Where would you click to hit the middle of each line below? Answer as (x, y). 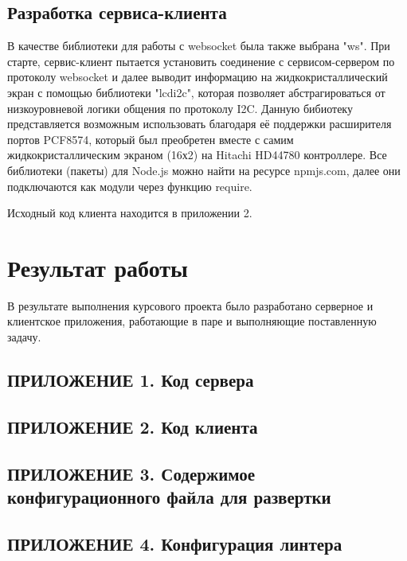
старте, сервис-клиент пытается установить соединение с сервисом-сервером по (201, 61)
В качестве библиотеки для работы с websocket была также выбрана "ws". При (199, 46)
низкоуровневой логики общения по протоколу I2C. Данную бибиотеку (180, 108)
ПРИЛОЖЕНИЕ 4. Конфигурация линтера (175, 543)
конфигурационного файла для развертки (169, 496)
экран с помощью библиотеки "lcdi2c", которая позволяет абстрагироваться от (196, 92)
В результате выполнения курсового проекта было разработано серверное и (190, 305)
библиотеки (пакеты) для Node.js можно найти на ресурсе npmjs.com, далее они (204, 170)
